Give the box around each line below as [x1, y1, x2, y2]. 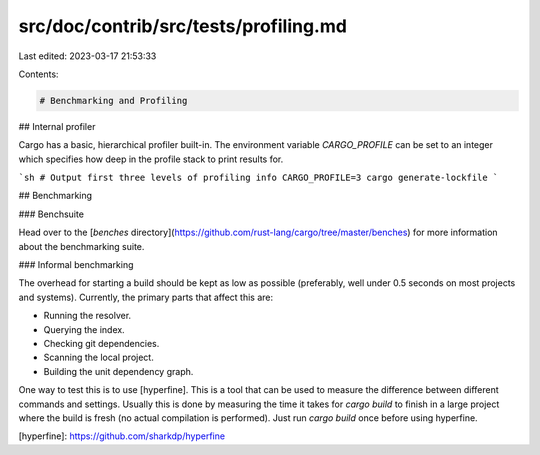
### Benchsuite [18, 208, 85, 220]
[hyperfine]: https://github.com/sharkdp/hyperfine [18, 430, 225, 442]
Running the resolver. [43, 310, 132, 322]
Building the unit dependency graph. [43, 365, 194, 377]
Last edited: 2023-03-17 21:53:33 [18, 50, 157, 62]
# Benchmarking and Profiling [39, 95, 188, 106]
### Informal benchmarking [18, 259, 134, 271]
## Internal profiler [18, 120, 96, 132]
